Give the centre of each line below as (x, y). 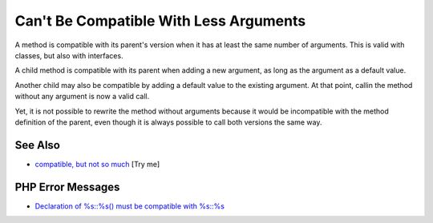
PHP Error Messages (67, 187)
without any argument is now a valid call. (82, 97)
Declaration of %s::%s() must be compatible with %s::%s (129, 206)
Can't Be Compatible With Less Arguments (160, 21)
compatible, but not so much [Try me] (97, 164)
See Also (37, 145)
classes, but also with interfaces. (69, 55)
